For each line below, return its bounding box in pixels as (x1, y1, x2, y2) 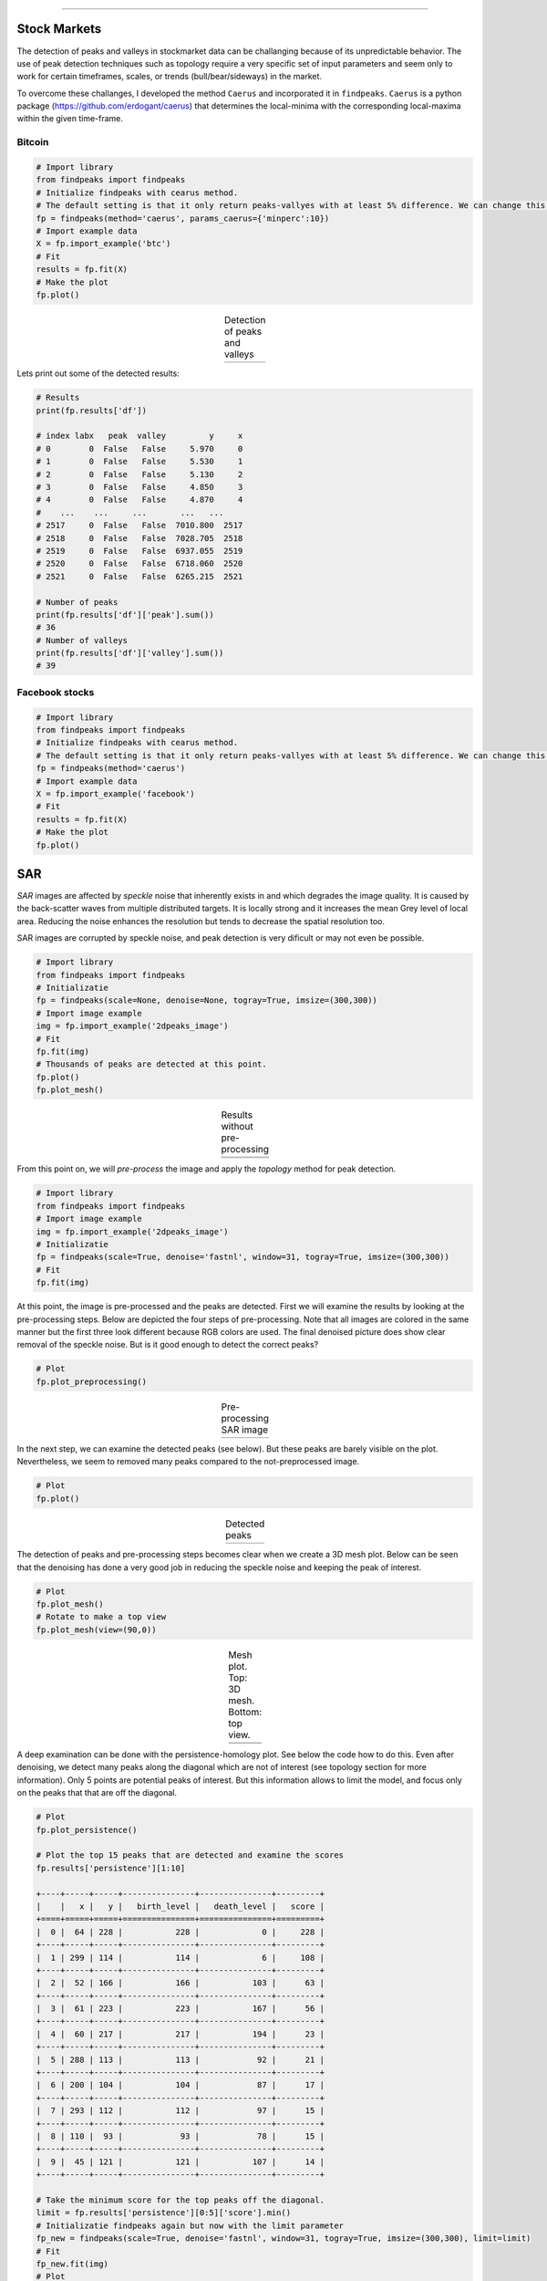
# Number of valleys (36, 635, 128, 645)
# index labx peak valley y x (36, 431, 243, 442)
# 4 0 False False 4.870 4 (36, 495, 243, 505)
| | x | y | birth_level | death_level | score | (36, 1901, 325, 1911)
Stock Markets (16, 21, 102, 36)
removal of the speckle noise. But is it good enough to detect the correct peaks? (16, 1339, 319, 1350)
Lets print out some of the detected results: (16, 368, 180, 379)
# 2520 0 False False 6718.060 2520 (36, 558, 243, 569)
